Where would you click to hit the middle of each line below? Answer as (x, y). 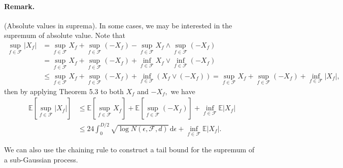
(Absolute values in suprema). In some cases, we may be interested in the (118, 25)
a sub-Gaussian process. (41, 159)
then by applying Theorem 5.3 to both (64, 91)
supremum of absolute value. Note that (65, 35)
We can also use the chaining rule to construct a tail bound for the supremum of (129, 150)
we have (183, 91)
